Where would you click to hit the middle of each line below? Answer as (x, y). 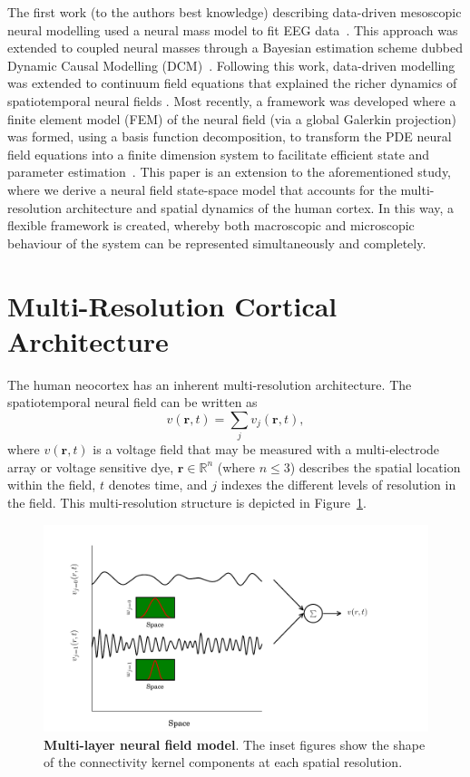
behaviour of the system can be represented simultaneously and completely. (217, 243)
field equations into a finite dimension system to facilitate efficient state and (219, 154)
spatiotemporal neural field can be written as (132, 402)
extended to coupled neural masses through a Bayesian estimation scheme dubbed (235, 48)
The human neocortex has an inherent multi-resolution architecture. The (210, 384)
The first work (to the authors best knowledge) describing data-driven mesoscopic (235, 12)
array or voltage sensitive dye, (91, 466)
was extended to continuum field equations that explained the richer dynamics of (232, 83)
